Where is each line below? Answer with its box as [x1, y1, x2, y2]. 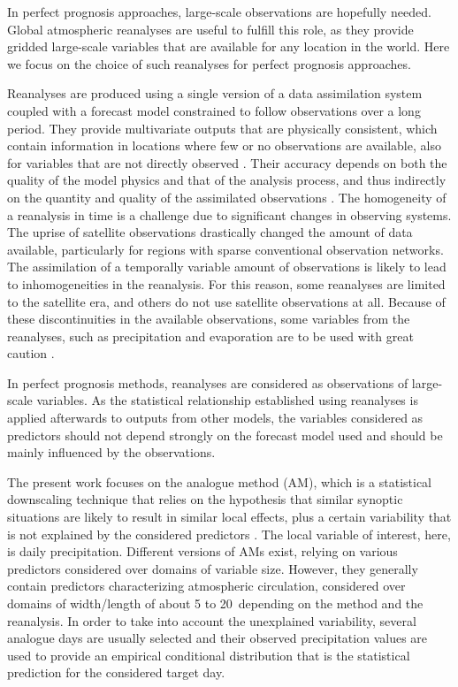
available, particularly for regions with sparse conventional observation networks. [7, 240, 444, 258]
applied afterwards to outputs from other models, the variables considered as [7, 408, 424, 427]
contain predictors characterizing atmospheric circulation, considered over [7, 576, 406, 595]
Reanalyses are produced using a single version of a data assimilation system [7, 84, 423, 103]
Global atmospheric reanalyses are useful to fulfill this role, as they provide [7, 19, 414, 38]
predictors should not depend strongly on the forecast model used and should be [7, 425, 443, 444]
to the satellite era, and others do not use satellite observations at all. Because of [7, 292, 446, 310]
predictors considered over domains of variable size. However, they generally [7, 559, 418, 577]
